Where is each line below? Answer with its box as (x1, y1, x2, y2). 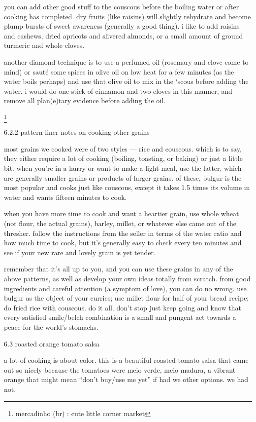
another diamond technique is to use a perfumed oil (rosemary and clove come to (4, 56, 249, 67)
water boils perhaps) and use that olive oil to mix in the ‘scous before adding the (4, 76, 249, 86)
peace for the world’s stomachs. (4, 321, 98, 332)
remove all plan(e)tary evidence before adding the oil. (4, 95, 165, 106)
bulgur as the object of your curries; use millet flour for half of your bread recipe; (4, 293, 249, 303)
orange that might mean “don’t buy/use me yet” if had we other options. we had (4, 374, 249, 384)
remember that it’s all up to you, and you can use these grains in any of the (4, 264, 233, 274)
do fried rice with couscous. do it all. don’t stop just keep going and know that (4, 302, 241, 312)
